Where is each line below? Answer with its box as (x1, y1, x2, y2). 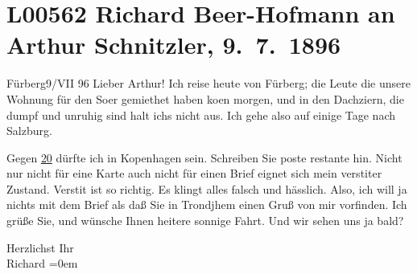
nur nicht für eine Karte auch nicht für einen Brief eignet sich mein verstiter (6, 165, 382, 182)
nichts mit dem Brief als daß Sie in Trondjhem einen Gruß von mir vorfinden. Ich (6, 196, 407, 213)
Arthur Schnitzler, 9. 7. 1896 (6, 28, 341, 61)
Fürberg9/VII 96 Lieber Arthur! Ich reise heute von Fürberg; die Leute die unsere (6, 75, 411, 92)
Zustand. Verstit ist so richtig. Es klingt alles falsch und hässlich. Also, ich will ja (6, 180, 407, 197)
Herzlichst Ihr (6, 239, 74, 256)
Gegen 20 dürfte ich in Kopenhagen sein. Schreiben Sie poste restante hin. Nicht (6, 149, 403, 166)
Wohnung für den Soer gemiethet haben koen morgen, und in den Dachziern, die (6, 90, 404, 107)
